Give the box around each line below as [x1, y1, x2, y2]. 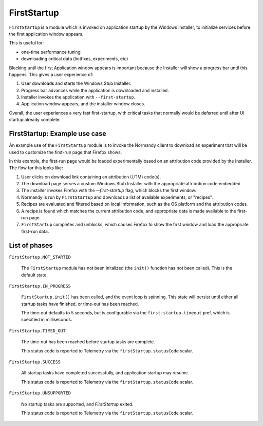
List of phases [9, 241, 53, 250]
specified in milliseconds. [21, 317, 73, 323]
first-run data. [21, 228, 49, 234]
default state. [21, 272, 48, 278]
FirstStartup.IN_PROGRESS [9, 283, 71, 289]
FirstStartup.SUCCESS [9, 359, 61, 365]
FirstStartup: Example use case [9, 130, 107, 138]
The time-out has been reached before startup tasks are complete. [21, 339, 155, 345]
